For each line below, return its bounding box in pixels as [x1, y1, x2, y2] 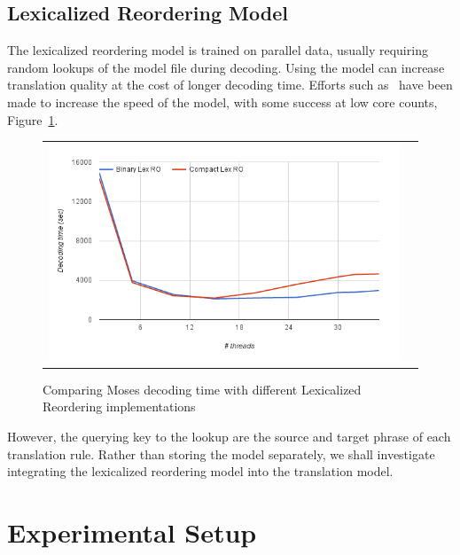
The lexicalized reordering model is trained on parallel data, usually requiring [7, 41, 428, 59]
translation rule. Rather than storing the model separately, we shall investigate [7, 444, 435, 463]
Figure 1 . [7, 110, 58, 129]
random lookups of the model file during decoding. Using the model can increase [7, 58, 445, 76]
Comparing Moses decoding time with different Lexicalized [43, 379, 362, 398]
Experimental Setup [7, 514, 257, 551]
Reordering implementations [43, 397, 196, 416]
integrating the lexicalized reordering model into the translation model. [7, 462, 394, 481]
